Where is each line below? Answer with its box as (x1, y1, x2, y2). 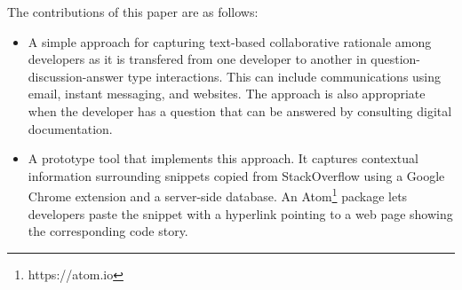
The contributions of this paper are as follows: (7, 3, 259, 20)
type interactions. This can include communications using (127, 67, 442, 85)
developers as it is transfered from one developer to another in (28, 50, 367, 68)
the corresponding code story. (28, 222, 188, 240)
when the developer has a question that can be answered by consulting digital (28, 101, 452, 120)
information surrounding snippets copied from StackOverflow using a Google (28, 166, 445, 184)
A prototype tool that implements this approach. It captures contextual (28, 149, 418, 168)
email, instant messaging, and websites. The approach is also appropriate (28, 84, 426, 103)
